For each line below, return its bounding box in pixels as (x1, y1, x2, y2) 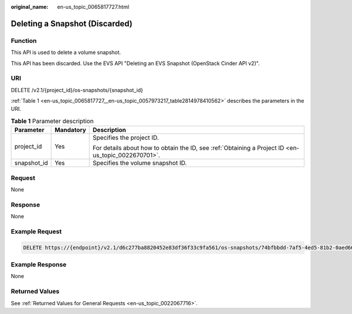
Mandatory (55, 126, 86, 134)
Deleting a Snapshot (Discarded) (11, 18, 133, 29)
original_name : (11, 4, 49, 10)
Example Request (11, 227, 62, 235)
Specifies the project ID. (93, 134, 160, 142)
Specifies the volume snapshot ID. (93, 159, 187, 167)
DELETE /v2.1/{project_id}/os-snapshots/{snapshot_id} (11, 86, 143, 93)
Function (11, 36, 37, 45)
